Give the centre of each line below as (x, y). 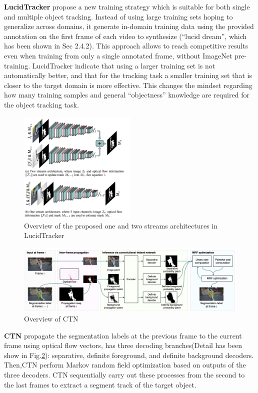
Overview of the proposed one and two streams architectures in (121, 225)
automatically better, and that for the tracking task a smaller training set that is (128, 75)
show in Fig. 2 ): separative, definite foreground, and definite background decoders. (129, 355)
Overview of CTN (51, 318)
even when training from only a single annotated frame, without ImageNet (118, 55)
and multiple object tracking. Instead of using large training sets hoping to (118, 16)
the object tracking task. (41, 104)
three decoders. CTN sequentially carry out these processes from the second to (124, 374)
